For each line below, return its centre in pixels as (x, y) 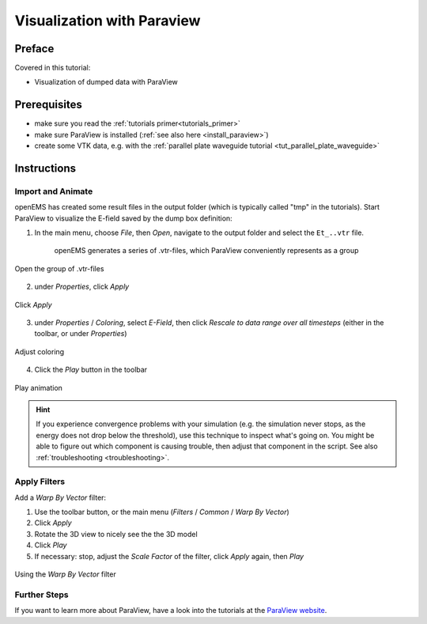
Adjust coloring (40, 351)
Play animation (39, 388)
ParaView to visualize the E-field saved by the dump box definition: (123, 218)
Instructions (45, 168)
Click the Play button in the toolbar (91, 370)
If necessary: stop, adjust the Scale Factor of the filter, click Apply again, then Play (169, 556)
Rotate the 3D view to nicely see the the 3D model (116, 534)
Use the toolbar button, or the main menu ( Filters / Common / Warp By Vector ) (162, 512)
